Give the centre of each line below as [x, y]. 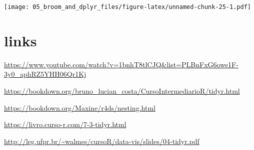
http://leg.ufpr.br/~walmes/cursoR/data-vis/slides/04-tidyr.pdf [102, 141]
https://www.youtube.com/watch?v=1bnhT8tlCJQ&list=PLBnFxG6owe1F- [121, 64]
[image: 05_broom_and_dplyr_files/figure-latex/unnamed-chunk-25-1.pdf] [127, 7]
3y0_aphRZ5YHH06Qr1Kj [45, 74]
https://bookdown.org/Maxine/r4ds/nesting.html [80, 107]
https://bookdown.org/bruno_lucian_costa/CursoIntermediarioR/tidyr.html [122, 90]
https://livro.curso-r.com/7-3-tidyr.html [65, 124]
